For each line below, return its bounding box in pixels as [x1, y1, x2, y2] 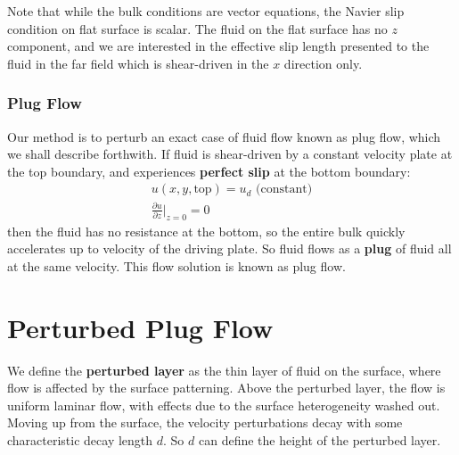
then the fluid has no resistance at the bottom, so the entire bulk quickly [7, 221, 406, 240]
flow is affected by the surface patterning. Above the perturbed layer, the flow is [7, 378, 446, 397]
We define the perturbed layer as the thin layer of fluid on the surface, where [7, 360, 441, 379]
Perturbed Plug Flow [7, 309, 274, 345]
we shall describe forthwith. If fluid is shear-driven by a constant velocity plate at [7, 145, 453, 163]
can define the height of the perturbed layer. [198, 431, 441, 450]
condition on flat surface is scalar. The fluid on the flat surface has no [7, 19, 388, 37]
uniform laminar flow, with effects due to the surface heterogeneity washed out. [7, 395, 440, 414]
